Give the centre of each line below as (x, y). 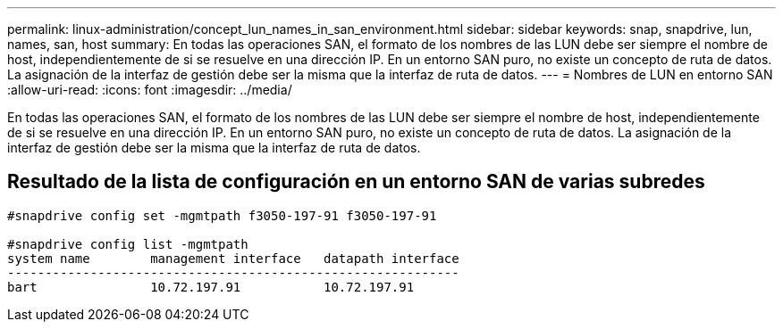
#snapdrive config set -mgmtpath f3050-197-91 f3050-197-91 (222, 215)
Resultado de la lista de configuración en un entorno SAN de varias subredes (356, 182)
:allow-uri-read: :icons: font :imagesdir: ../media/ (150, 90)
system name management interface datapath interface (233, 258)
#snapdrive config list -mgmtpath (128, 244)
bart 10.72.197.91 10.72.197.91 (211, 287)
